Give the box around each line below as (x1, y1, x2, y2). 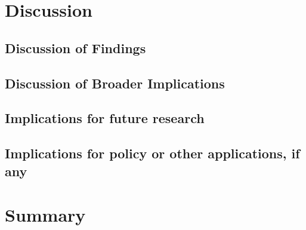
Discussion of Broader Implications (5, 73, 225, 92)
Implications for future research (5, 109, 205, 127)
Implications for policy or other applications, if (5, 144, 300, 162)
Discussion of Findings (5, 38, 146, 57)
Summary (5, 203, 86, 227)
